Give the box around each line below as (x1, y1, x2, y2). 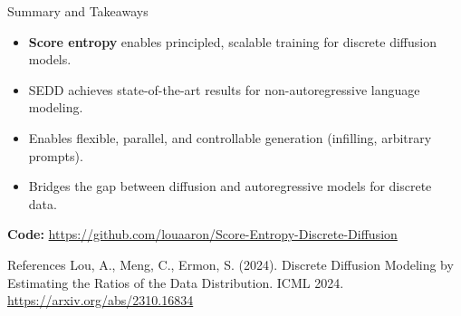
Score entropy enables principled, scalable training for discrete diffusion (28, 32, 437, 51)
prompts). (28, 146, 83, 165)
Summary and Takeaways (7, 2, 149, 20)
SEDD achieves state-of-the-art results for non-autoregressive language (28, 80, 420, 99)
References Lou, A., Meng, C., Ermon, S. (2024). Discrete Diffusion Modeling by (7, 254, 454, 273)
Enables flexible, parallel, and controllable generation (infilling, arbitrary (28, 128, 432, 147)
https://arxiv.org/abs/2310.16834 (7, 291, 194, 310)
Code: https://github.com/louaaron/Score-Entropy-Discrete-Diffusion (7, 225, 398, 244)
